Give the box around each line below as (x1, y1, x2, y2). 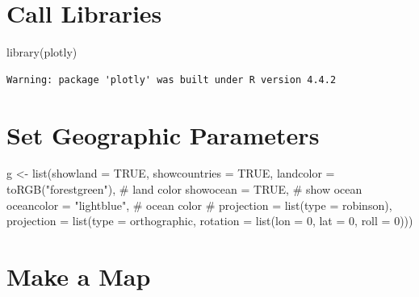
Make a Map (6, 260, 151, 292)
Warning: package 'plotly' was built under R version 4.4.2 (6, 73, 337, 86)
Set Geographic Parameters (6, 118, 320, 151)
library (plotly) (6, 44, 78, 61)
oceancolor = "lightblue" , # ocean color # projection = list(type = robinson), (6, 196, 392, 213)
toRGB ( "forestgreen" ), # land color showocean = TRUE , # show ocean (6, 181, 362, 198)
